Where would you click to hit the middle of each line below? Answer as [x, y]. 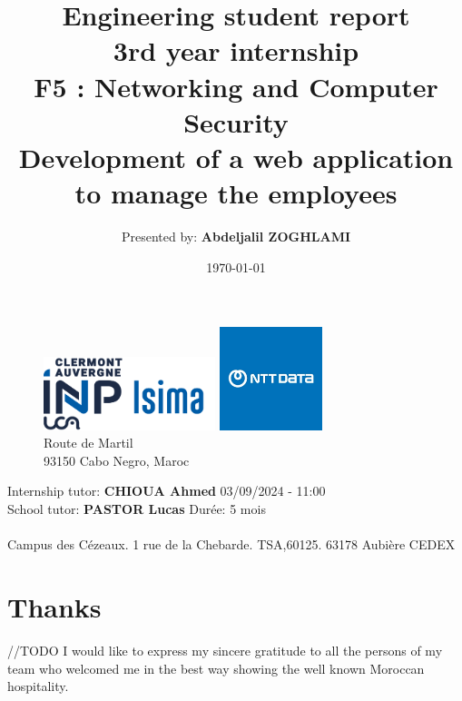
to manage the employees [236, 193]
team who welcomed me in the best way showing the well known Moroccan [216, 668]
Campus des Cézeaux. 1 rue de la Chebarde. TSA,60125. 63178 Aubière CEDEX [231, 544]
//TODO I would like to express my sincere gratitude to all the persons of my [225, 650]
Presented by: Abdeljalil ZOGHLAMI [236, 237]
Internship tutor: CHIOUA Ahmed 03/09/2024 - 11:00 [167, 491]
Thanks [54, 606]
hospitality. [38, 686]
